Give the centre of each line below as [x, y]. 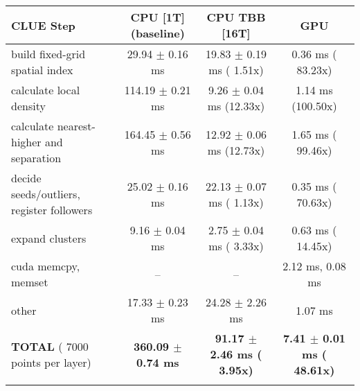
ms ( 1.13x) [236, 202]
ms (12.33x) [236, 106]
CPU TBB [236, 17]
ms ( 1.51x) [236, 70]
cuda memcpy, [46, 266]
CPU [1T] [157, 17]
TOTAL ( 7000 [50, 346]
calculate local [46, 90]
